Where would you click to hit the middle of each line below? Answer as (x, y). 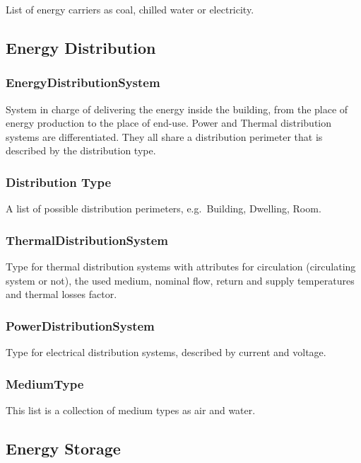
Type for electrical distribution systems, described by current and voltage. (166, 352)
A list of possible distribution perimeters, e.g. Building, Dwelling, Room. (164, 208)
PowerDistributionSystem (80, 325)
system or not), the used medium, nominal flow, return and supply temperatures (180, 280)
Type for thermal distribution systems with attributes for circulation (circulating (181, 266)
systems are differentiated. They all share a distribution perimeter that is (164, 136)
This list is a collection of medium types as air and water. (131, 410)
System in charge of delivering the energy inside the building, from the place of (177, 109)
